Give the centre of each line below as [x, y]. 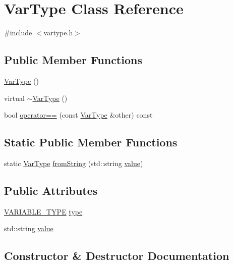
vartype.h [58, 33]
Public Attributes [51, 190]
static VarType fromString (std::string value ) [74, 163]
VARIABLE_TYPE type [43, 211]
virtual [14, 98]
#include [18, 33]
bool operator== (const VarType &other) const [78, 115]
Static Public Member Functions [91, 142]
